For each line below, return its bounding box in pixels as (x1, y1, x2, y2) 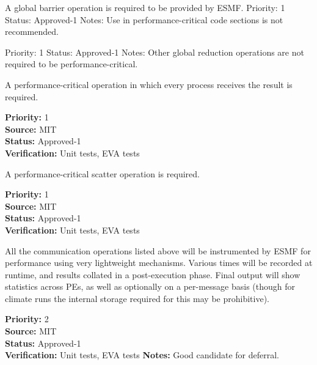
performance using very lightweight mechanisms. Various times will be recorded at (5, 256, 313, 269)
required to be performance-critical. (5, 57, 138, 70)
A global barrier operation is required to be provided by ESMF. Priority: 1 (5, 1, 285, 13)
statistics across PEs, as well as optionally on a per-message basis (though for (5, 280, 296, 293)
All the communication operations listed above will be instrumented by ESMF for (5, 244, 311, 257)
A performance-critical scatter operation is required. (5, 167, 200, 180)
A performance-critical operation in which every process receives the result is (5, 78, 293, 90)
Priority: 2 (5, 312, 49, 325)
